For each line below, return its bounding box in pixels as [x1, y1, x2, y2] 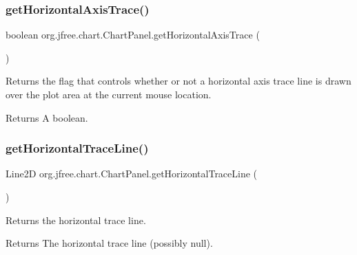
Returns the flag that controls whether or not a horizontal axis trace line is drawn [6, 74, 351, 88]
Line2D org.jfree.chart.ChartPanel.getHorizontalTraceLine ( [6, 166, 258, 181]
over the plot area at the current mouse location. [6, 87, 212, 101]
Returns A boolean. [6, 110, 88, 124]
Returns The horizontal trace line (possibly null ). [6, 236, 213, 250]
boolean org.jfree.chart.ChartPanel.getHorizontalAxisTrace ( [6, 27, 260, 42]
